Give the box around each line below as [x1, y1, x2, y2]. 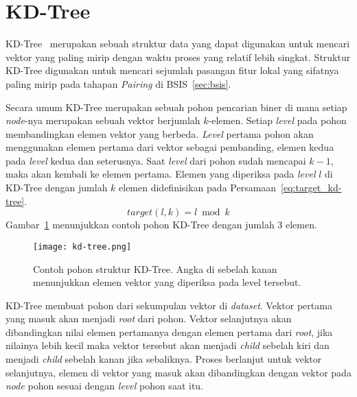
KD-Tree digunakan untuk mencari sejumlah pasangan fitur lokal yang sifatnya [5, 63, 339, 77]
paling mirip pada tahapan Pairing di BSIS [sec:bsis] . [5, 76, 231, 91]
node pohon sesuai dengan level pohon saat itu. [5, 378, 204, 393]
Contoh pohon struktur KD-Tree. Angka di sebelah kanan [33, 261, 277, 276]
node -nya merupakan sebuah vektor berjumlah [5, 113, 200, 128]
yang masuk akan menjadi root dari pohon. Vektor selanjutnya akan [5, 311, 292, 326]
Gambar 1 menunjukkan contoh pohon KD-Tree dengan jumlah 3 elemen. [5, 217, 317, 232]
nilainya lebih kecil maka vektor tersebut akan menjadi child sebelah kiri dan [5, 338, 330, 352]
